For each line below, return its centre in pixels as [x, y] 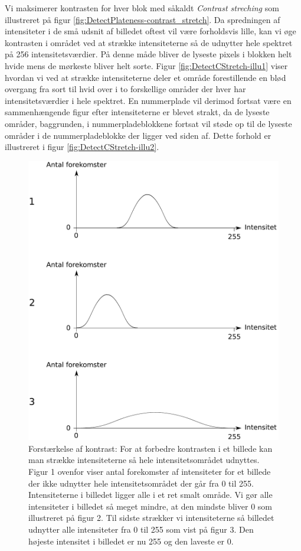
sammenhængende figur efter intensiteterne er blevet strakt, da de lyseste [137, 112]
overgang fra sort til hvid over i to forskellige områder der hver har [125, 89]
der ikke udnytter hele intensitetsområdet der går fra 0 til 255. [141, 483]
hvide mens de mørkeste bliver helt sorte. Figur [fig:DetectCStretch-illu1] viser [146, 65]
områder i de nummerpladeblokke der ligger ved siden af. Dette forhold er [138, 135]
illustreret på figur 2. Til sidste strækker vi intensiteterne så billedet [151, 518]
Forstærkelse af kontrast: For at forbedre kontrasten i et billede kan [150, 448]
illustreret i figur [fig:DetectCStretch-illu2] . [82, 147]
